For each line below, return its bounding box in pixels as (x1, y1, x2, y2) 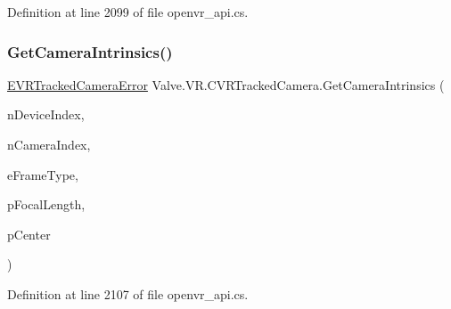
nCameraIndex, (7, 135, 91, 153)
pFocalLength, (7, 195, 86, 214)
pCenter (7, 224, 51, 243)
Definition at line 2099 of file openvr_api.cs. (7, 3, 249, 20)
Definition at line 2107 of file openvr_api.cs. (7, 284, 249, 303)
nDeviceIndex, (7, 105, 85, 124)
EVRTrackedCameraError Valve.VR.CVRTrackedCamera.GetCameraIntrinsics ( (7, 75, 445, 94)
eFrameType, (7, 165, 78, 183)
